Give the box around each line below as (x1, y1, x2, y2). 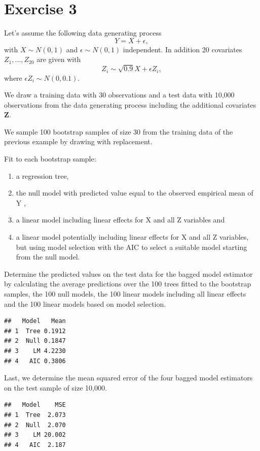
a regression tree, (16, 170, 69, 181)
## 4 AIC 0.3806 (4, 357, 66, 365)
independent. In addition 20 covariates (123, 44, 242, 54)
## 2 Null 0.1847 (4, 337, 66, 345)
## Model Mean (4, 317, 66, 325)
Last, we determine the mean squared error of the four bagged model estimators (4, 372, 253, 383)
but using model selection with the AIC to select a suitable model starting (16, 241, 247, 252)
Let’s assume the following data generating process (4, 27, 162, 38)
